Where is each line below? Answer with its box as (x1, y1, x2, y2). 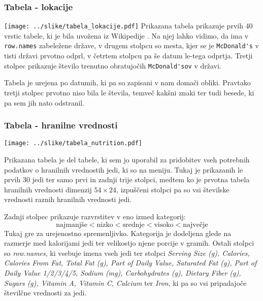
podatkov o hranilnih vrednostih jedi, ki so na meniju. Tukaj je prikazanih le (4, 164, 243, 175)
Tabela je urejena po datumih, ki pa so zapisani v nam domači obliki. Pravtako (4, 77, 251, 88)
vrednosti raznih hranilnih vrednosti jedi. (4, 194, 132, 205)
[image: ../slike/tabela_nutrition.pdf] (4, 140, 143, 147)
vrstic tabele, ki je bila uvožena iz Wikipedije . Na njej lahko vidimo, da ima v (4, 30, 249, 41)
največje (183, 221, 208, 228)
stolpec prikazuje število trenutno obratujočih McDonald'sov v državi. (4, 60, 221, 71)
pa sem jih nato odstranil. (4, 97, 85, 108)
